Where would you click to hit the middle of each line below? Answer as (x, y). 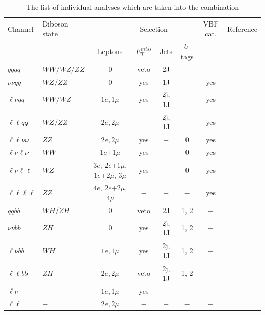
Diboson (55, 23)
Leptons (110, 51)
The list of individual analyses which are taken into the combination (132, 7)
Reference (242, 28)
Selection (154, 28)
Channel (21, 28)
